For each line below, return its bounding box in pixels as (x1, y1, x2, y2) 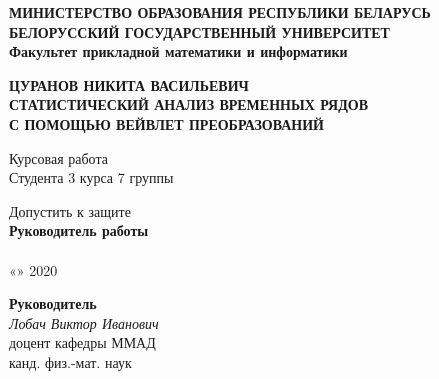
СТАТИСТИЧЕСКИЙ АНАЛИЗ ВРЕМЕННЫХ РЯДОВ (9, 94, 368, 115)
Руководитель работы (9, 220, 149, 241)
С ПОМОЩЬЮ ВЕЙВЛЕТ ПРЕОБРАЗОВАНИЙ (9, 113, 324, 134)
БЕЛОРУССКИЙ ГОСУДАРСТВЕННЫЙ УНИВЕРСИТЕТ (9, 21, 390, 42)
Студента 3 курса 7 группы (9, 167, 174, 188)
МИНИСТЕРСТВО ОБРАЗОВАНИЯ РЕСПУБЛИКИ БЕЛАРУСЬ (9, 2, 431, 22)
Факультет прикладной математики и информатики (9, 41, 348, 62)
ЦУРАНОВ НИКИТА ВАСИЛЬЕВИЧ (9, 74, 249, 95)
